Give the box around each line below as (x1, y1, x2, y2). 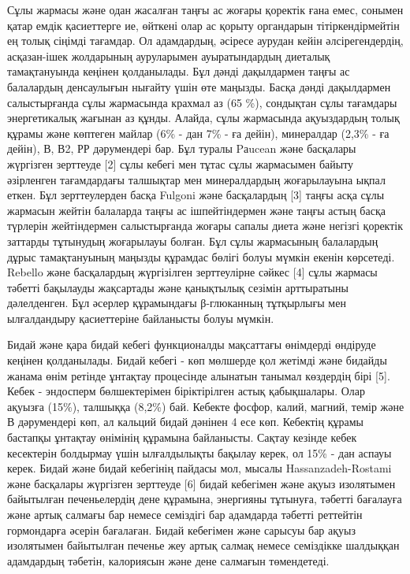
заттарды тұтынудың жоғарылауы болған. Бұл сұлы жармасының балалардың (7, 232, 378, 249)
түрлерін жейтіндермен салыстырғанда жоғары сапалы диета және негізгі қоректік (7, 217, 404, 234)
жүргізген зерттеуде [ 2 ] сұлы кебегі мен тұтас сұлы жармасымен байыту (7, 155, 354, 172)
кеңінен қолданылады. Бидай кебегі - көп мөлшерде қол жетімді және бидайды (7, 352, 387, 368)
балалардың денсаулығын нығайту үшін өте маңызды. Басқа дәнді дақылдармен (7, 78, 391, 94)
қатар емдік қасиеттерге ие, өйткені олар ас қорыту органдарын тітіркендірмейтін (7, 17, 400, 33)
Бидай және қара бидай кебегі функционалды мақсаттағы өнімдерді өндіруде (7, 336, 376, 353)
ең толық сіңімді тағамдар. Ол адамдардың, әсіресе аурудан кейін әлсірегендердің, (7, 32, 404, 49)
